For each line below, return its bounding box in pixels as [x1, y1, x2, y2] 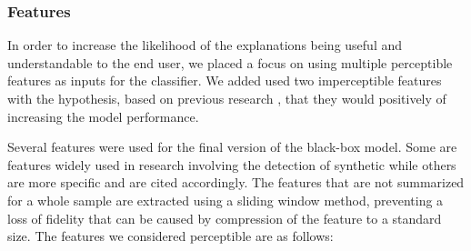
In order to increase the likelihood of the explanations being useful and [7, 35, 402, 55]
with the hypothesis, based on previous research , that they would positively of [7, 89, 446, 107]
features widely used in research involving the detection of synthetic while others [7, 155, 456, 174]
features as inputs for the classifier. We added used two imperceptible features [7, 71, 442, 90]
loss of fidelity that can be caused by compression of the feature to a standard [7, 208, 442, 227]
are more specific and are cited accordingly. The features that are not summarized [7, 173, 465, 192]
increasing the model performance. [7, 106, 199, 125]
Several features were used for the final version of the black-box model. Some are [7, 137, 457, 156]
